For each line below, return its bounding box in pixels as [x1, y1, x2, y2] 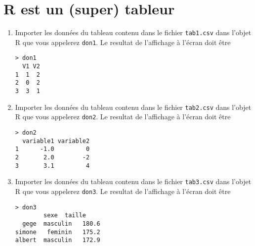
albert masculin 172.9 [15, 237, 100, 244]
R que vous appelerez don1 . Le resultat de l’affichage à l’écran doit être [15, 37, 231, 47]
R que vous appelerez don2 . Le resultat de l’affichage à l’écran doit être [15, 111, 231, 122]
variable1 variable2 [22, 137, 90, 145]
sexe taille [43, 212, 86, 219]
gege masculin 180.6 [22, 220, 100, 227]
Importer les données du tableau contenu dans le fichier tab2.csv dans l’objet [15, 101, 252, 112]
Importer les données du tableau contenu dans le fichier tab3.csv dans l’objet [15, 176, 252, 187]
